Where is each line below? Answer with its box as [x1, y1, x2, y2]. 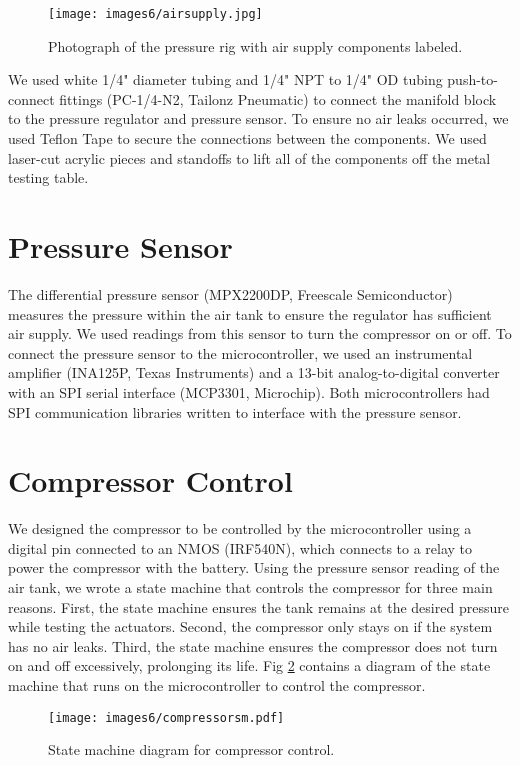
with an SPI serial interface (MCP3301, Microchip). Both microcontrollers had [8, 381, 490, 402]
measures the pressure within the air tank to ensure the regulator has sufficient [8, 303, 492, 324]
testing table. [8, 167, 89, 188]
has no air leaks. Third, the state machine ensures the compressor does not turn [8, 635, 498, 656]
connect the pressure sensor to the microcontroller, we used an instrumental [8, 342, 473, 363]
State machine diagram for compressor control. [48, 739, 335, 760]
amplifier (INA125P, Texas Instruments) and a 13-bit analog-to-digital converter [8, 362, 500, 383]
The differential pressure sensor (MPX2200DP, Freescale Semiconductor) [8, 283, 453, 304]
